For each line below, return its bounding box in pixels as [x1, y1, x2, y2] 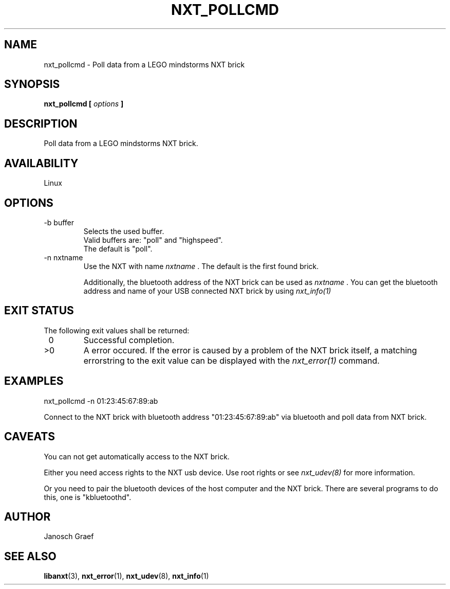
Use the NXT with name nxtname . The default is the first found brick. [83, 261, 319, 271]
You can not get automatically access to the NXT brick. [44, 452, 230, 461]
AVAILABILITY [4, 156, 79, 170]
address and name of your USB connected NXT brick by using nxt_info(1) [83, 286, 331, 295]
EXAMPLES [4, 374, 64, 388]
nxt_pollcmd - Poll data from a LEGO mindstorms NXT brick [44, 60, 245, 69]
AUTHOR [4, 510, 51, 523]
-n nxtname [44, 253, 83, 262]
